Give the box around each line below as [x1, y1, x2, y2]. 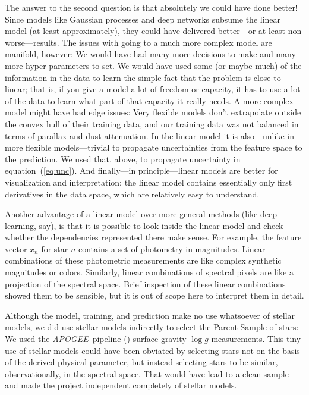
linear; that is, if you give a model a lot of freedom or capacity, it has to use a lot [5, 83, 301, 95]
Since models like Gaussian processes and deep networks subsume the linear [5, 12, 281, 25]
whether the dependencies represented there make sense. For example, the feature [5, 231, 302, 243]
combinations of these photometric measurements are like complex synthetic [5, 254, 282, 267]
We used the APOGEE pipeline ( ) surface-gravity [5, 333, 187, 345]
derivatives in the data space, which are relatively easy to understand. [5, 187, 260, 200]
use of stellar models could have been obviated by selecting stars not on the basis [5, 344, 300, 356]
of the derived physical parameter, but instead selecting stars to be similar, [5, 356, 278, 368]
